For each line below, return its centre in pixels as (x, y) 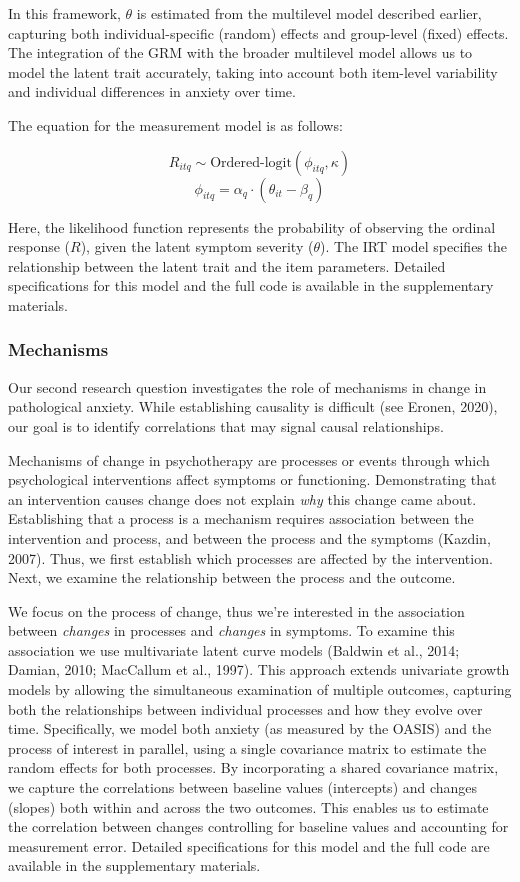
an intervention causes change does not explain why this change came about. (242, 498)
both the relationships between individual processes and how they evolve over (245, 708)
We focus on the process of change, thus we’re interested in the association (236, 610)
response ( (39, 246)
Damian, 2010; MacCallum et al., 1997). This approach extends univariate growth (259, 669)
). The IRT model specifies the (413, 246)
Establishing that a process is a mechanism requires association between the (241, 518)
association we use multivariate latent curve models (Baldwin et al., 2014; (234, 649)
